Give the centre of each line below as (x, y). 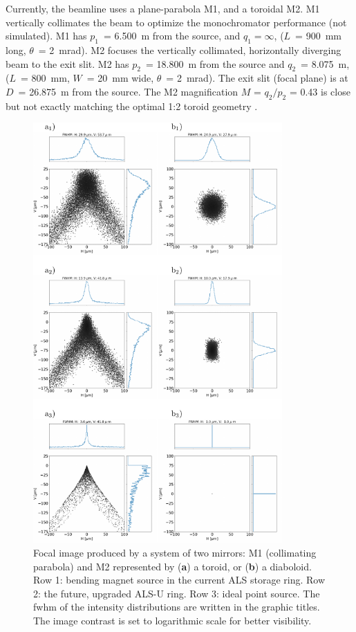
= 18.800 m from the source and (215, 63)
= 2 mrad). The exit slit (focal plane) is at (257, 78)
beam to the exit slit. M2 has (67, 63)
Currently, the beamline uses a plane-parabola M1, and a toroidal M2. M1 (163, 8)
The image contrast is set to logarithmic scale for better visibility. (172, 620)
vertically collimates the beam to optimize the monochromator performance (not (176, 22)
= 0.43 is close (320, 91)
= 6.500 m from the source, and (172, 36)
